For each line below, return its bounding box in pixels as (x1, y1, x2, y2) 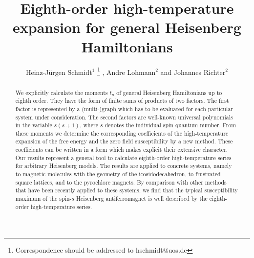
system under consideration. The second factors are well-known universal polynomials (15, 113, 233, 121)
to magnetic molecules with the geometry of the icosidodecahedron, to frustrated (15, 170, 221, 178)
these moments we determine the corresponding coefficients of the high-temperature (15, 129, 229, 137)
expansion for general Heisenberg (13, 17, 241, 37)
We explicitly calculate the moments (15, 88, 108, 96)
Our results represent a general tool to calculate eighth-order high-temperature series (15, 153, 232, 162)
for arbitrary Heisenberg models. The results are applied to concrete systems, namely (15, 162, 232, 170)
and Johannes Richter (160, 67, 226, 77)
